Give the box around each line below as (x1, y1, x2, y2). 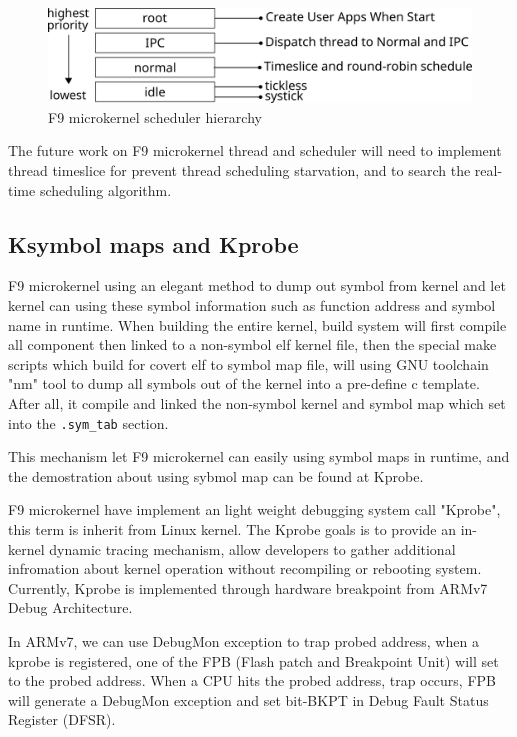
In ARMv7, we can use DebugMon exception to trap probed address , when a (8, 630, 479, 651)
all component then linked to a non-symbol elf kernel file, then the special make (8, 334, 497, 355)
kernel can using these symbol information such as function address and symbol (8, 295, 496, 315)
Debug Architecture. (8, 597, 133, 618)
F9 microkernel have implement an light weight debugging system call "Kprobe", (8, 499, 501, 520)
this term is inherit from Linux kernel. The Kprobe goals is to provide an (8, 519, 456, 539)
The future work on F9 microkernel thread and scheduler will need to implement (8, 140, 502, 161)
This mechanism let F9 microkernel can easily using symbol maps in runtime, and (8, 446, 510, 467)
